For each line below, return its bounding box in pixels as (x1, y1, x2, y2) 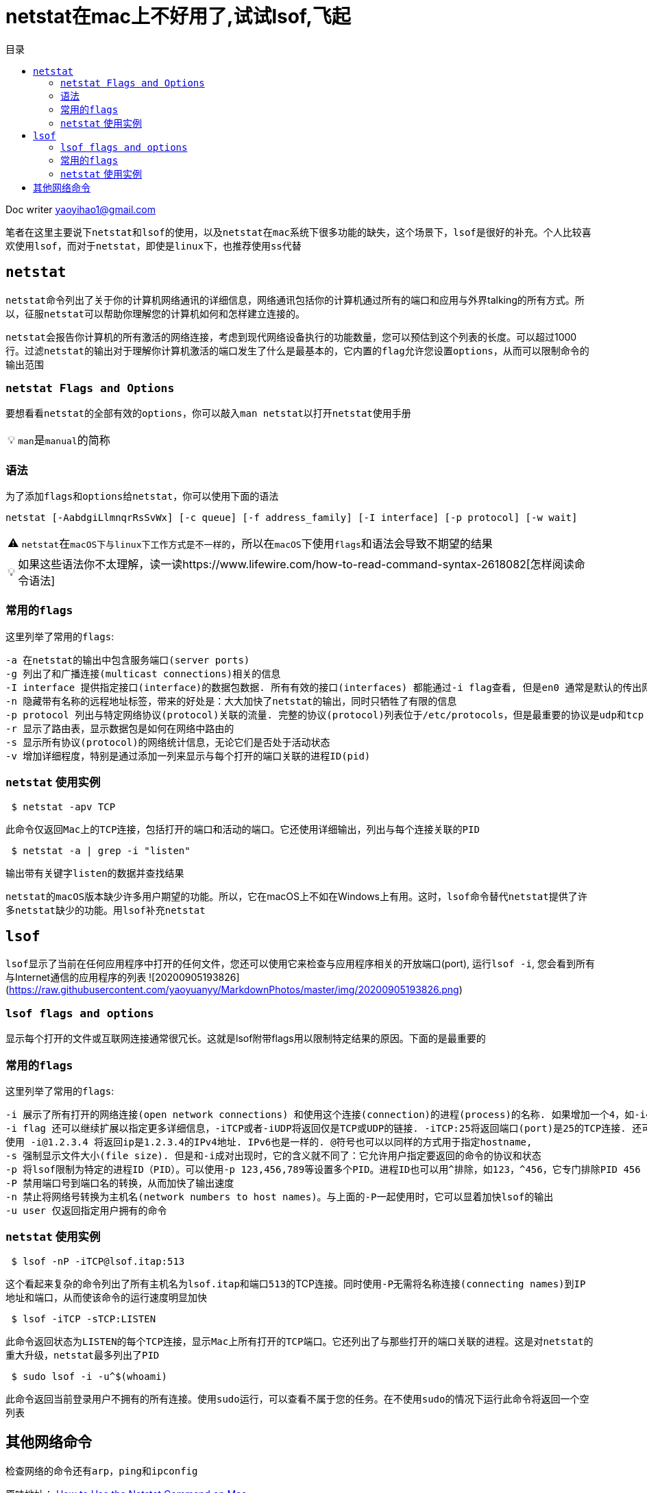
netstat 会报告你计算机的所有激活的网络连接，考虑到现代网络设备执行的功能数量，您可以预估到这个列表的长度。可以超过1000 (5, 330, 577, 343)
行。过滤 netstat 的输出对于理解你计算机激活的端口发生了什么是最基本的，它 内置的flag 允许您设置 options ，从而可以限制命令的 (5, 344, 589, 356)
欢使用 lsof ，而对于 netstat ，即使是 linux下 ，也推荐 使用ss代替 (5, 239, 302, 252)
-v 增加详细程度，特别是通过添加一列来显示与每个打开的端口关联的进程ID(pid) (5, 750, 371, 762)
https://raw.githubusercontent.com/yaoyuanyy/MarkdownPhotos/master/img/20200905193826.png (9, 984, 459, 996)
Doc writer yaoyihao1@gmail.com (5, 203, 156, 215)
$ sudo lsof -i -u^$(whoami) (11, 1370, 168, 1382)
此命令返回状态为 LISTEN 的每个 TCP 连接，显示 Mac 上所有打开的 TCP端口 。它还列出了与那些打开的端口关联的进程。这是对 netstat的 (5, 1335, 594, 1347)
